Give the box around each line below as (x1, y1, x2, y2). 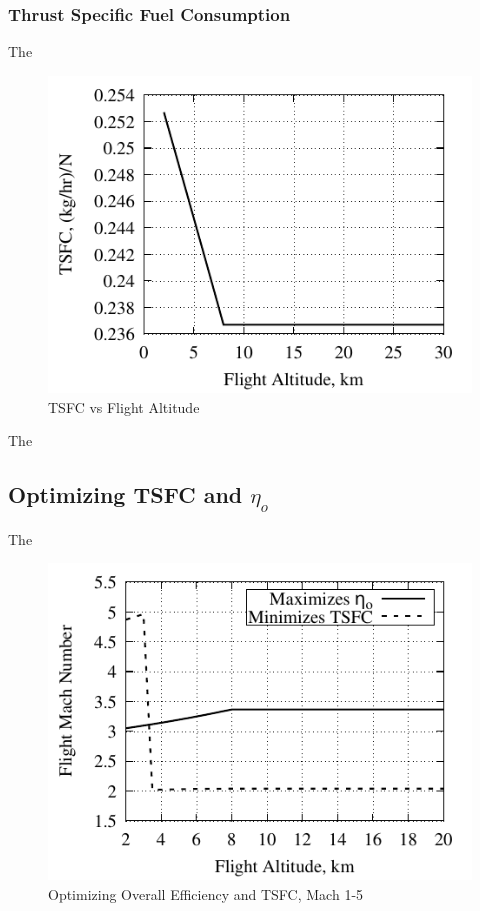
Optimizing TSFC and (8, 479, 243, 510)
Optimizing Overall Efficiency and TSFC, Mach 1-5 (48, 884, 364, 905)
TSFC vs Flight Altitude (48, 396, 200, 417)
